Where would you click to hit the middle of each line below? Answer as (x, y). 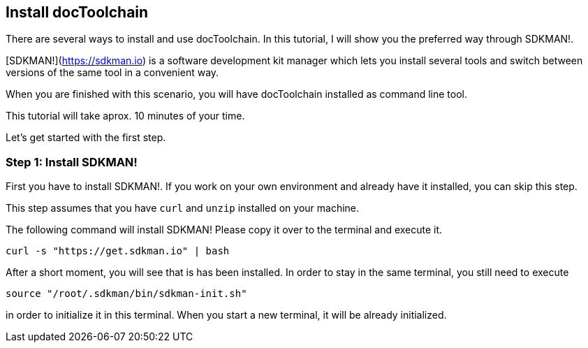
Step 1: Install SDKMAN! (72, 162)
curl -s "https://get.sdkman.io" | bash (118, 251)
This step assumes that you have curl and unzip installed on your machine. (183, 208)
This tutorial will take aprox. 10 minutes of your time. (125, 116)
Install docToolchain (77, 12)
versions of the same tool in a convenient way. (112, 73)
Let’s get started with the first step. (86, 138)
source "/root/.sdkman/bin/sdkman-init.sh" (126, 294)
